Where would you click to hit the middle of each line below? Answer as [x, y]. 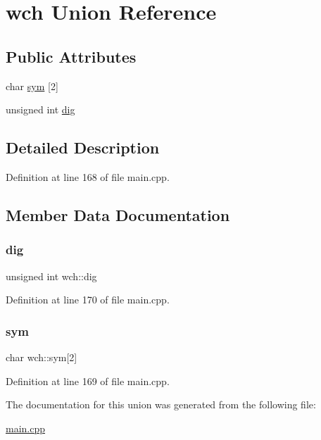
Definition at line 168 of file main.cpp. [88, 176]
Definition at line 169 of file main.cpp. [88, 381]
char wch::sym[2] [42, 357]
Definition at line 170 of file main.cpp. [88, 300]
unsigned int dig [40, 109]
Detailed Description [83, 147]
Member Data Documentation [118, 214]
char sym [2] [32, 86]
